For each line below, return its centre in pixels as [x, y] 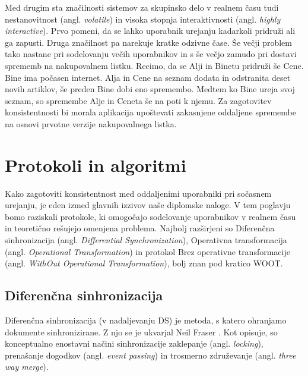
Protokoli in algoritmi [96, 164]
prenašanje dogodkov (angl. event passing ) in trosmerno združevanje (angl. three [150, 355]
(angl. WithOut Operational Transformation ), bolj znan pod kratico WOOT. [144, 263]
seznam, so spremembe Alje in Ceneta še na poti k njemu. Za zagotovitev [138, 100]
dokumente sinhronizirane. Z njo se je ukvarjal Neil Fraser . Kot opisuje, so [141, 332]
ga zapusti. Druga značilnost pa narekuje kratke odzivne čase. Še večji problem [148, 42]
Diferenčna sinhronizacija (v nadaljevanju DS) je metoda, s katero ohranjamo [146, 320]
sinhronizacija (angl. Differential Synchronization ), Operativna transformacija [146, 240]
